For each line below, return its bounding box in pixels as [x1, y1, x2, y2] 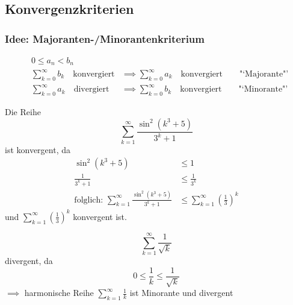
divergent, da [5, 254, 53, 267]
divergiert [73, 85, 109, 94]
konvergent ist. [73, 210, 127, 222]
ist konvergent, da [5, 143, 71, 156]
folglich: [74, 195, 103, 204]
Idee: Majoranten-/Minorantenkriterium [5, 31, 205, 46]
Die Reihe [5, 105, 41, 118]
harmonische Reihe [24, 286, 94, 299]
